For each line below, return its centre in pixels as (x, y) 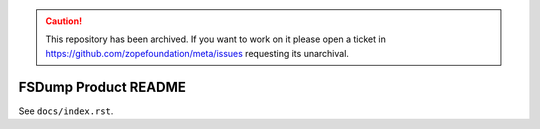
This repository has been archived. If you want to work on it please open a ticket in (216, 39)
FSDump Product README (102, 86)
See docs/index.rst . (66, 111)
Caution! (64, 21)
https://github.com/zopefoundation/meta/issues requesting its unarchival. (197, 53)
